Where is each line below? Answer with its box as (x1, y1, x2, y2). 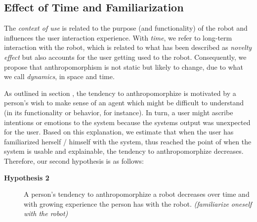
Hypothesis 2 (4, 172, 49, 182)
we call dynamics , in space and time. (4, 71, 115, 82)
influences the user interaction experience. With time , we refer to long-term (4, 32, 232, 43)
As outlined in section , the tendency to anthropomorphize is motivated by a (4, 88, 236, 98)
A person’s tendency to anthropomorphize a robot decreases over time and (24, 189, 250, 199)
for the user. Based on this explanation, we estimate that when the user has (4, 127, 234, 137)
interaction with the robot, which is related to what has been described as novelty (4, 42, 252, 52)
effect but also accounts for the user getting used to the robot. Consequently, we (4, 51, 247, 62)
